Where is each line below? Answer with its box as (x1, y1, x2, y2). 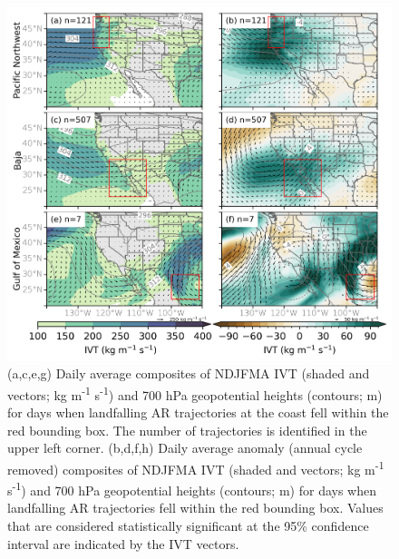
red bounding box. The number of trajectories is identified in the (7, 420, 367, 439)
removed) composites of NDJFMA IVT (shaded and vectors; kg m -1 (7, 456, 384, 478)
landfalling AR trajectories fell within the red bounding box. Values (7, 498, 384, 517)
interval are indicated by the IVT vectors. (7, 534, 239, 553)
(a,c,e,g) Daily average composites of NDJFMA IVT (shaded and (7, 364, 370, 383)
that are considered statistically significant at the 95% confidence (7, 515, 369, 534)
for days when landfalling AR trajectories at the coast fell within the (7, 403, 389, 422)
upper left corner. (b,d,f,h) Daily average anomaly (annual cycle (7, 438, 363, 457)
